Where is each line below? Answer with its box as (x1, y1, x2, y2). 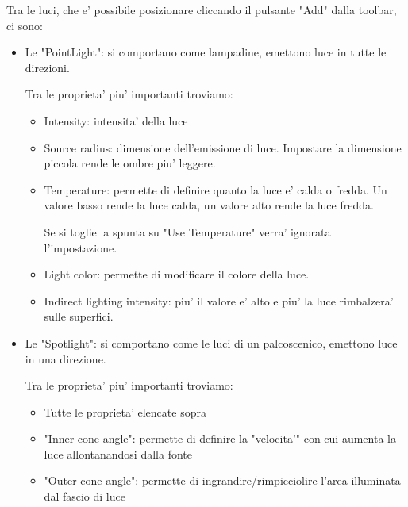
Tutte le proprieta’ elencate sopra (44, 403, 206, 420)
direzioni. (25, 59, 70, 75)
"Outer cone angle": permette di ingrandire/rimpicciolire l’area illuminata (44, 472, 401, 489)
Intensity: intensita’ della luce (44, 112, 188, 129)
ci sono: (6, 17, 43, 33)
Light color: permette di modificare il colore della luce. (44, 266, 310, 282)
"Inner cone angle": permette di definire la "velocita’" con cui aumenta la (44, 430, 396, 447)
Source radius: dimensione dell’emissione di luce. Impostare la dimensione (44, 139, 402, 156)
